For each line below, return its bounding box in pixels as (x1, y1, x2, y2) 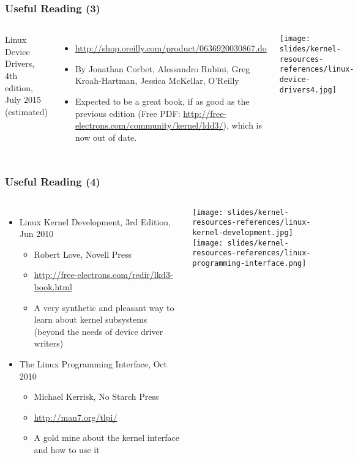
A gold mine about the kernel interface (34, 431, 179, 444)
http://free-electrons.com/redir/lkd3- (34, 268, 173, 281)
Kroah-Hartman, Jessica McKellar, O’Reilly (75, 74, 239, 87)
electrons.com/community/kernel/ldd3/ (75, 119, 223, 132)
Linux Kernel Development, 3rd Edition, (19, 215, 171, 228)
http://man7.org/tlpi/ (34, 410, 117, 423)
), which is (223, 119, 262, 132)
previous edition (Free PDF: (75, 107, 181, 119)
